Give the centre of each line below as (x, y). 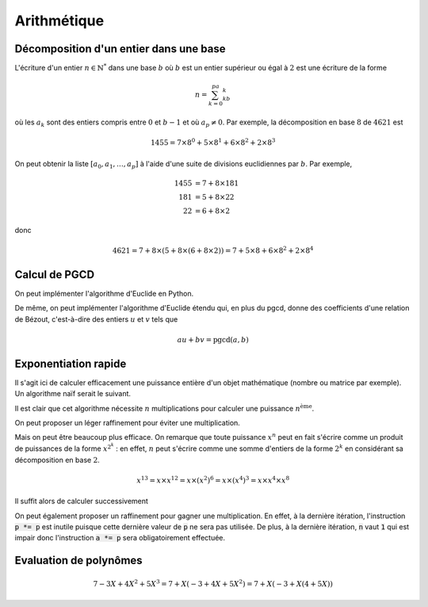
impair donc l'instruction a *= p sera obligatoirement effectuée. (120, 538)
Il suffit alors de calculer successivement (81, 501)
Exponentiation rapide (71, 363)
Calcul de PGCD (55, 275)
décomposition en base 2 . (57, 460)
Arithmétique (59, 21)
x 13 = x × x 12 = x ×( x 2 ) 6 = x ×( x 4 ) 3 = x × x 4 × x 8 (213, 480)
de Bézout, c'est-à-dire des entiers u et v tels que (96, 319)
